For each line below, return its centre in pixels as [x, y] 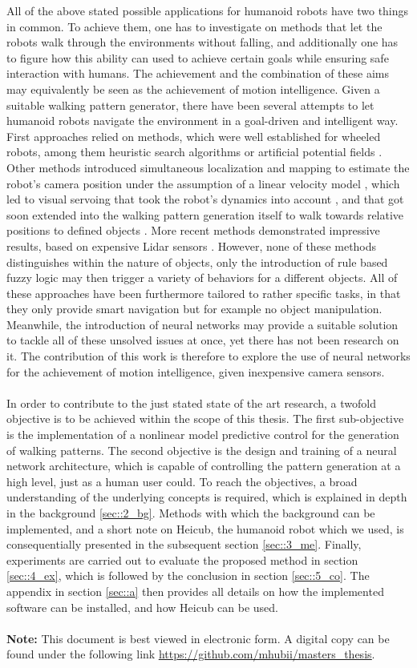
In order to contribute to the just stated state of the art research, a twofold [191, 402]
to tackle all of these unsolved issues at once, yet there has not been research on [203, 340]
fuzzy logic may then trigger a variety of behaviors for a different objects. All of [202, 278]
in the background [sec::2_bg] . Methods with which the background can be [191, 513]
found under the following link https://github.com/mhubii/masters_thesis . [191, 654]
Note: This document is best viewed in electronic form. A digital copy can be [198, 638]
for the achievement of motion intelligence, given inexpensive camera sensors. [196, 371]
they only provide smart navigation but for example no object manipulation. [194, 309]
